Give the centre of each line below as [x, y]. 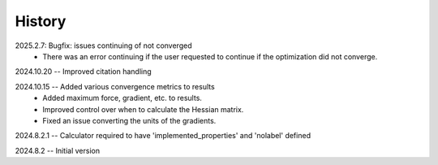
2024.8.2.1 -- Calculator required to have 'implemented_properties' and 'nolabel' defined [163, 136]
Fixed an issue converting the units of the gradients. [129, 120]
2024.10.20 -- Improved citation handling [83, 72]
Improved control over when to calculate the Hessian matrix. [143, 109]
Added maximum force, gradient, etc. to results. [122, 98]
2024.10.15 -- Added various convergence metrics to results [115, 86]
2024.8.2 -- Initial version [58, 150]
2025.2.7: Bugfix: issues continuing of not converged [103, 46]
